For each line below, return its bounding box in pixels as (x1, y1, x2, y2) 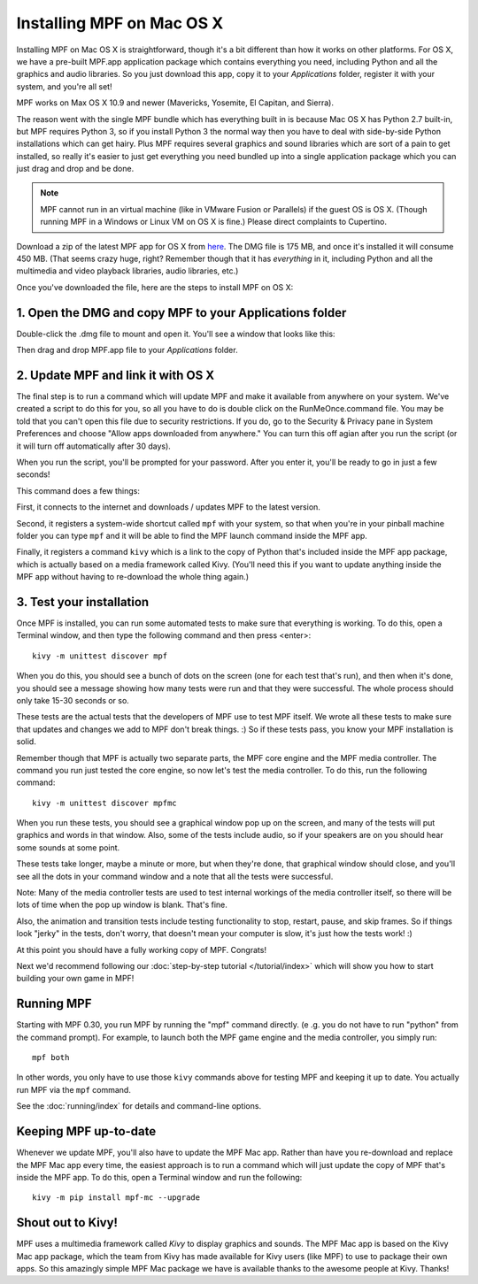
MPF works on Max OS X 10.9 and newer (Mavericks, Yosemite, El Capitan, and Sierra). (16, 97, 334, 108)
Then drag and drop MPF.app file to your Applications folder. (16, 345, 238, 356)
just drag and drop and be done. (16, 164, 135, 174)
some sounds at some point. (16, 842, 120, 853)
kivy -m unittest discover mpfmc (32, 797, 177, 808)
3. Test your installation (16, 594, 150, 610)
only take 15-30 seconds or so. (16, 695, 130, 705)
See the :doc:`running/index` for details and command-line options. (16, 1101, 261, 1111)
